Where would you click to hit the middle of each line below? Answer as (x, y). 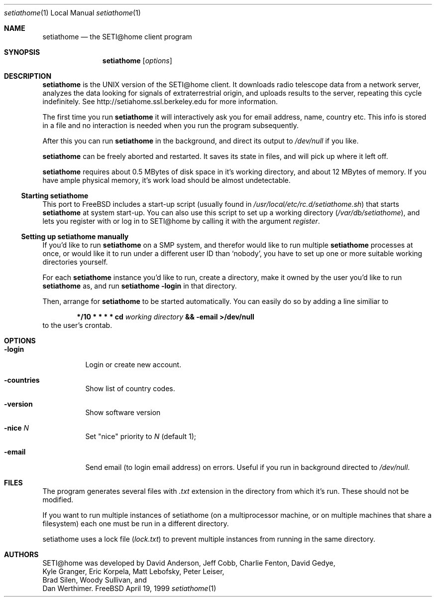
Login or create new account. (133, 365)
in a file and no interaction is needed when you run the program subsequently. (170, 125)
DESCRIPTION (28, 76)
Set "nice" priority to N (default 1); (141, 436)
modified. (58, 500)
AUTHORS (21, 554)
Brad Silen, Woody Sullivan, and (95, 580)
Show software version (123, 412)
